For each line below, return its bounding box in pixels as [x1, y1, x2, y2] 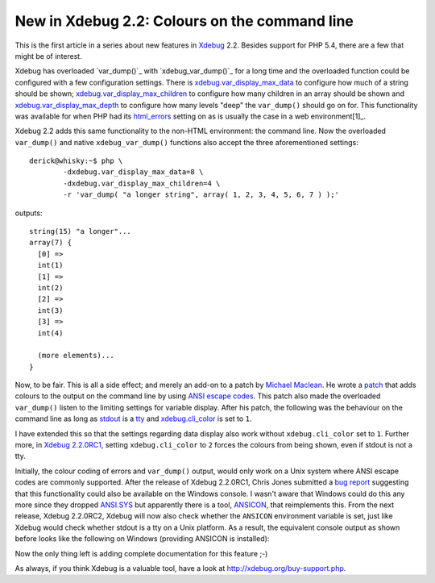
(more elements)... [37, 351, 114, 360]
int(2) [37, 283, 64, 292]
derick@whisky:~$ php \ [29, 156, 123, 165]
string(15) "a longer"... [29, 227, 132, 236]
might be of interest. [14, 51, 82, 60]
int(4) [37, 328, 64, 338]
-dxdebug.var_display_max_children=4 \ [63, 178, 221, 188]
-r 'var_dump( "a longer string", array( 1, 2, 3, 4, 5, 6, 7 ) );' [63, 190, 340, 199]
